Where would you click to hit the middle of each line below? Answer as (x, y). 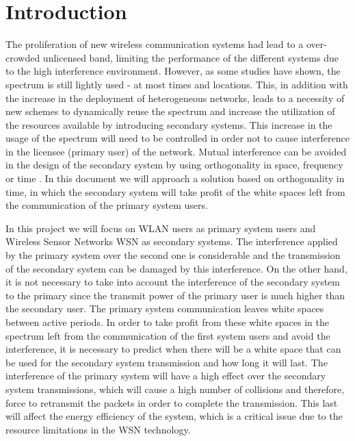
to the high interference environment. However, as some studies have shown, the (173, 71)
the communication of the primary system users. (107, 205)
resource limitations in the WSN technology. (98, 429)
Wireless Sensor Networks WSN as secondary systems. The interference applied (172, 241)
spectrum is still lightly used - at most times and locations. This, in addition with (177, 84)
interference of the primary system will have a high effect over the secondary (166, 376)
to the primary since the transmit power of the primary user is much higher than (175, 295)
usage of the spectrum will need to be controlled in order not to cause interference (177, 138)
